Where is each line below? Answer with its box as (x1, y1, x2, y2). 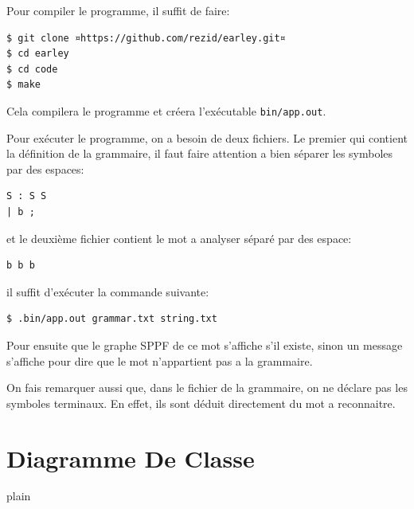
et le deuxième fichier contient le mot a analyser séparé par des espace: (6, 229, 352, 246)
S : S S (6, 190, 47, 202)
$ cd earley (6, 48, 69, 60)
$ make (6, 79, 41, 91)
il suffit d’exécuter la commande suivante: (6, 283, 209, 300)
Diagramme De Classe (6, 441, 255, 474)
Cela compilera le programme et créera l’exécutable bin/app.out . (6, 102, 326, 119)
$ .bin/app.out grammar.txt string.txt (6, 313, 217, 325)
